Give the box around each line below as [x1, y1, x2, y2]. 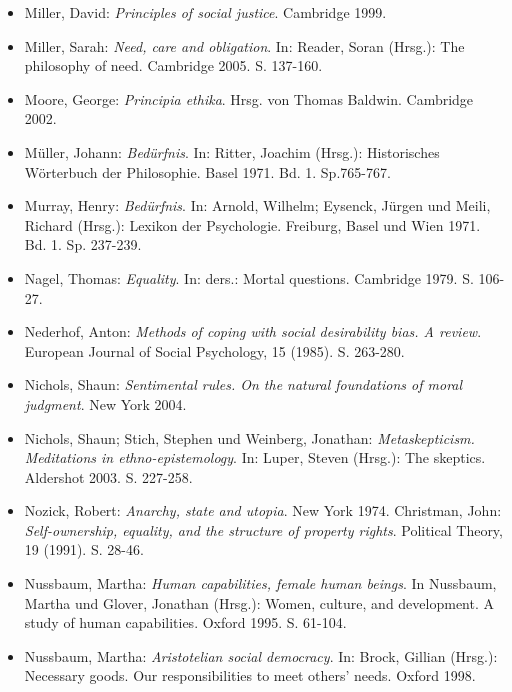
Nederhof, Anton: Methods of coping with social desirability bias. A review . [24, 321, 482, 342]
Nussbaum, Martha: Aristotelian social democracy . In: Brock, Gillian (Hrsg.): [24, 645, 498, 666]
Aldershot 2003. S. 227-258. [24, 466, 193, 487]
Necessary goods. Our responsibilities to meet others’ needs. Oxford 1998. [24, 665, 476, 686]
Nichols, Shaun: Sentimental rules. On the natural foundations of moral [24, 374, 463, 395]
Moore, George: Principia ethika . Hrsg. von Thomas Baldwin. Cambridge [24, 88, 474, 109]
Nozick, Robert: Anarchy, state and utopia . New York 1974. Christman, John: [24, 500, 502, 521]
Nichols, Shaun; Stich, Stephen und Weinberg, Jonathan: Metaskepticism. [24, 427, 475, 448]
